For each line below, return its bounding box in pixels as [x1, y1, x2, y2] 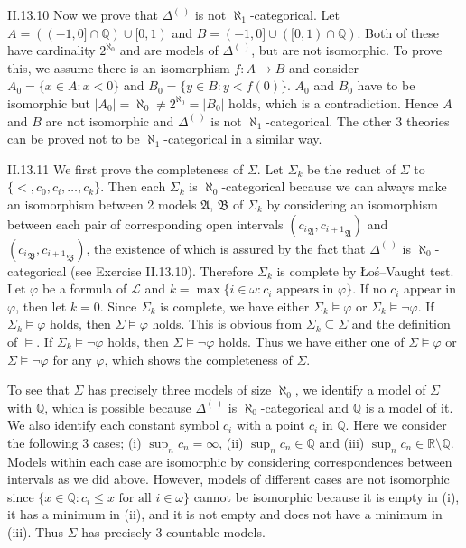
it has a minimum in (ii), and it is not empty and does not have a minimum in [7, 505, 443, 524]
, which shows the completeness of [104, 349, 293, 368]
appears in [276, 283, 334, 297]
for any [52, 349, 92, 368]
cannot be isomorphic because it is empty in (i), [193, 487, 460, 506]
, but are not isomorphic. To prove [251, 41, 443, 60]
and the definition [351, 314, 451, 333]
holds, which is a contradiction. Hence [228, 93, 439, 112]
